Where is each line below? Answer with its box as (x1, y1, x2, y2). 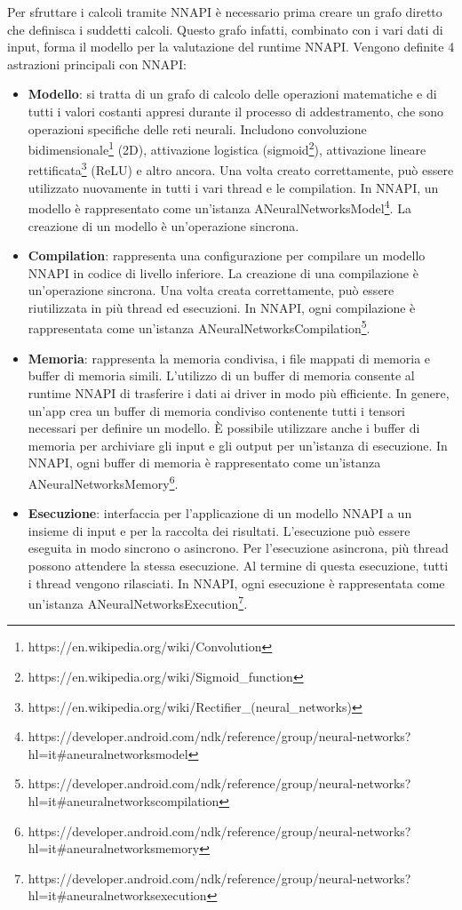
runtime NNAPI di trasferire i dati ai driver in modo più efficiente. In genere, (28, 383, 450, 402)
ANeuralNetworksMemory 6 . (28, 471, 179, 492)
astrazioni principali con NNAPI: (7, 54, 187, 73)
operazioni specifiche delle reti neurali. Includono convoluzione (28, 119, 367, 138)
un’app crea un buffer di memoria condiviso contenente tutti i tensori (28, 401, 406, 419)
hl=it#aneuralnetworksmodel (28, 744, 188, 762)
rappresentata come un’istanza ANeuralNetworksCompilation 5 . (28, 316, 370, 338)
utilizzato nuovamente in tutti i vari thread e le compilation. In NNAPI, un (28, 178, 439, 196)
